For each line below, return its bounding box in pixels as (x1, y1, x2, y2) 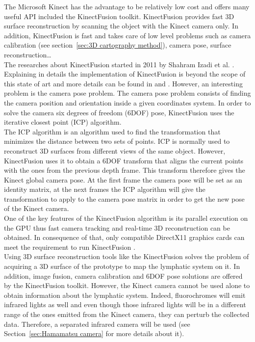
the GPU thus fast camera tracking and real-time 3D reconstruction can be (4, 222, 230, 233)
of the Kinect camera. (4, 203, 69, 213)
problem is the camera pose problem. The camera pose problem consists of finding (4, 88, 251, 98)
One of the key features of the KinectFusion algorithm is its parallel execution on (4, 213, 248, 223)
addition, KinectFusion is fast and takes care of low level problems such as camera (4, 30, 251, 40)
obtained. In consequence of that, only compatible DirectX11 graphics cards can (4, 232, 245, 242)
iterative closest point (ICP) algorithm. (4, 117, 122, 127)
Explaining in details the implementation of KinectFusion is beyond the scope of (4, 69, 246, 79)
